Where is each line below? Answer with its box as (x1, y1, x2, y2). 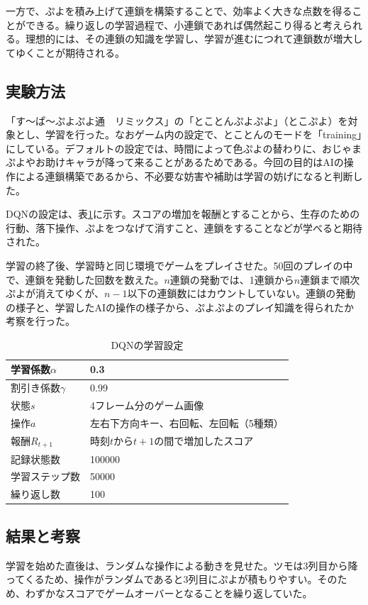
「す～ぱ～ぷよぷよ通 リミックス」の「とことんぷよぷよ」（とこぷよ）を (6, 113, 348, 128)
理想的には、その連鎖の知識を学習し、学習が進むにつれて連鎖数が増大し (25, 31, 363, 46)
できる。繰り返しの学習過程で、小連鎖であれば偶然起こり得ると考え (25, 17, 343, 32)
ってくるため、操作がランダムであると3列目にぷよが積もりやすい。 (6, 572, 318, 587)
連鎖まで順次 (300, 272, 360, 287)
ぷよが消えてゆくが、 (6, 286, 105, 301)
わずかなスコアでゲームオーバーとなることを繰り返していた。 (25, 585, 313, 600)
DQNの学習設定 (111, 337, 184, 352)
